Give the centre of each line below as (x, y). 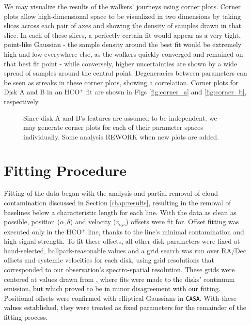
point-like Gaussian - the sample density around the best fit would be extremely (123, 44)
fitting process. (26, 317)
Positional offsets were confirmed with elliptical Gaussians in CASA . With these (120, 298)
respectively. (22, 101)
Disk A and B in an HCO (42, 92)
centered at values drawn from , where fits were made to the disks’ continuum (119, 279)
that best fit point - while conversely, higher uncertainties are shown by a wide (121, 63)
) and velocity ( (93, 222)
